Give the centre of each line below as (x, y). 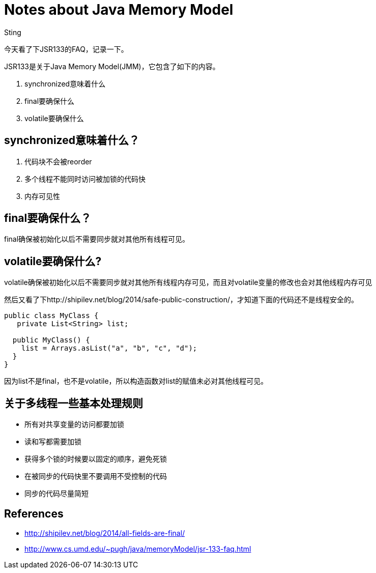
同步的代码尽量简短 (56, 494)
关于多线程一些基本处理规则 (74, 403)
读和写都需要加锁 (53, 442)
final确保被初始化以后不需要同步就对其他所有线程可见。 (97, 239)
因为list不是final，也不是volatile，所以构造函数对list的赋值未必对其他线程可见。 (136, 381)
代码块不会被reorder (58, 161)
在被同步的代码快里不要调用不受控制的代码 (96, 476)
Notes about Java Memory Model (119, 10)
